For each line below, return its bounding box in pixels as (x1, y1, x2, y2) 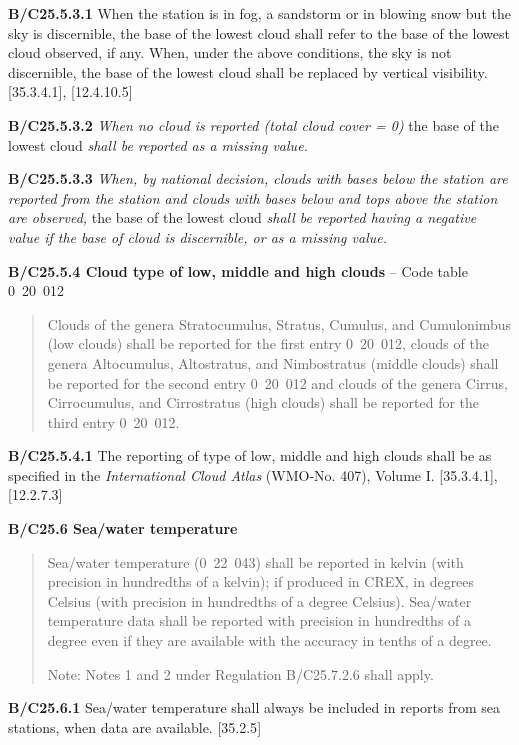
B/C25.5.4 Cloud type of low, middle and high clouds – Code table (8, 260, 468, 281)
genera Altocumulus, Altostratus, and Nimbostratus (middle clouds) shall (47, 352, 499, 373)
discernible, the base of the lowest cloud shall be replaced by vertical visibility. (8, 61, 488, 82)
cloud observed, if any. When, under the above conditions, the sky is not (8, 42, 452, 63)
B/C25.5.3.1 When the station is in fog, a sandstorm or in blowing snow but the (8, 3, 511, 23)
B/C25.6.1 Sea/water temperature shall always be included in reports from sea (8, 697, 501, 718)
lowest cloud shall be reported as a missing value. (8, 134, 308, 155)
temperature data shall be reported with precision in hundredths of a (47, 610, 472, 631)
